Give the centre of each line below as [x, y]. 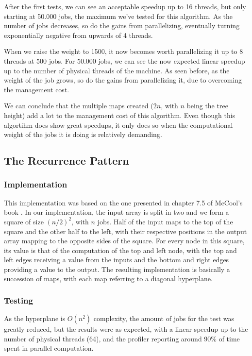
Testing [18, 300]
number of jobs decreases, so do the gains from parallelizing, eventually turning [122, 25]
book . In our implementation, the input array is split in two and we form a [117, 212]
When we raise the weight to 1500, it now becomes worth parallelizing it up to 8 [124, 51]
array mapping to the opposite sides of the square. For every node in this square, [124, 241]
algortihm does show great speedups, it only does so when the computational [118, 125]
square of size [24, 221]
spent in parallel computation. [49, 348]
